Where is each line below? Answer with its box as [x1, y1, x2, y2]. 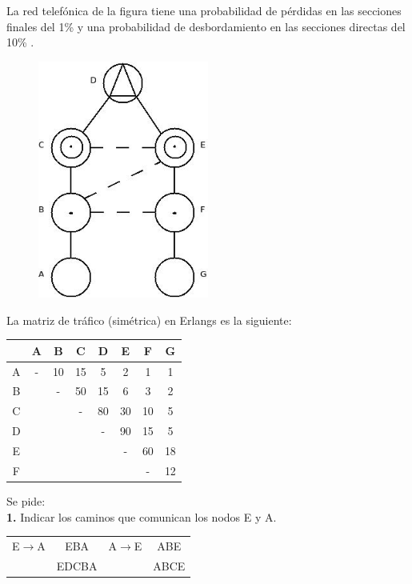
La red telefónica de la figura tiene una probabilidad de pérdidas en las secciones [6, 2, 402, 18]
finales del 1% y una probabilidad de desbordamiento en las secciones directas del [6, 18, 406, 34]
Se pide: [6, 492, 46, 509]
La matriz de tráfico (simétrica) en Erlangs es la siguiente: [6, 311, 292, 328]
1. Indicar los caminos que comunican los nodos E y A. [6, 508, 277, 525]
